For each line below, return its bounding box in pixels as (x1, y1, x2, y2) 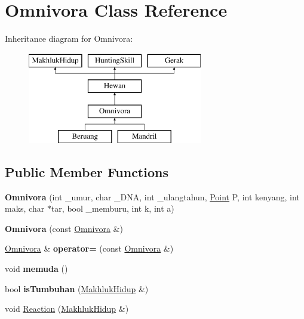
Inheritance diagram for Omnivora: (5, 32, 133, 45)
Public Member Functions (5, 162, 168, 181)
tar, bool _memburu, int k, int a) (51, 202, 174, 215)
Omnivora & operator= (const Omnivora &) (5, 242, 174, 255)
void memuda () (5, 262, 68, 275)
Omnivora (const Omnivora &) (5, 222, 123, 234)
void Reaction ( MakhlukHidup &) (5, 302, 129, 315)
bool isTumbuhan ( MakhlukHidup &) (5, 282, 149, 295)
